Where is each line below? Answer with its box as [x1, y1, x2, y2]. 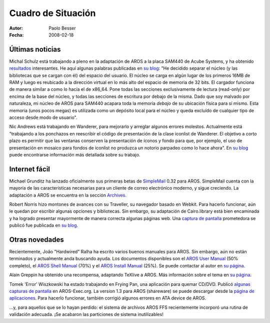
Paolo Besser [48, 25, 76, 31]
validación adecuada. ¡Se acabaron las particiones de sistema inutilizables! [9, 311, 163, 317]
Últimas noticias [9, 45, 61, 54]
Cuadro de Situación [9, 8, 96, 19]
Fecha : [9, 32, 24, 38]
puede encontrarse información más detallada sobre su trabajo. [9, 151, 140, 157]
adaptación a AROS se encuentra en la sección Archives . [9, 192, 127, 198]
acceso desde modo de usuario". [9, 114, 77, 120]
